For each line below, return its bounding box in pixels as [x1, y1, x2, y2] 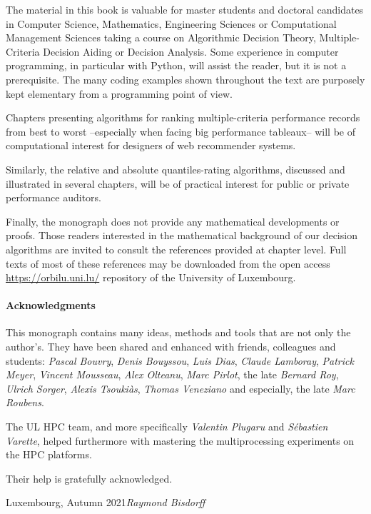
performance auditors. [6, 190, 101, 205]
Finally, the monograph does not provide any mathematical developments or [6, 213, 340, 228]
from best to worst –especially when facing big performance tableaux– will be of [6, 124, 355, 138]
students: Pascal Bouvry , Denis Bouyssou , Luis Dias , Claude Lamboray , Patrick [6, 353, 354, 368]
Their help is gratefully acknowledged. [6, 470, 173, 485]
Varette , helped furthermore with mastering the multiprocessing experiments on [6, 433, 355, 448]
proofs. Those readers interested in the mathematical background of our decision [6, 228, 357, 243]
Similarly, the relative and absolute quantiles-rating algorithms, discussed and [6, 161, 345, 176]
